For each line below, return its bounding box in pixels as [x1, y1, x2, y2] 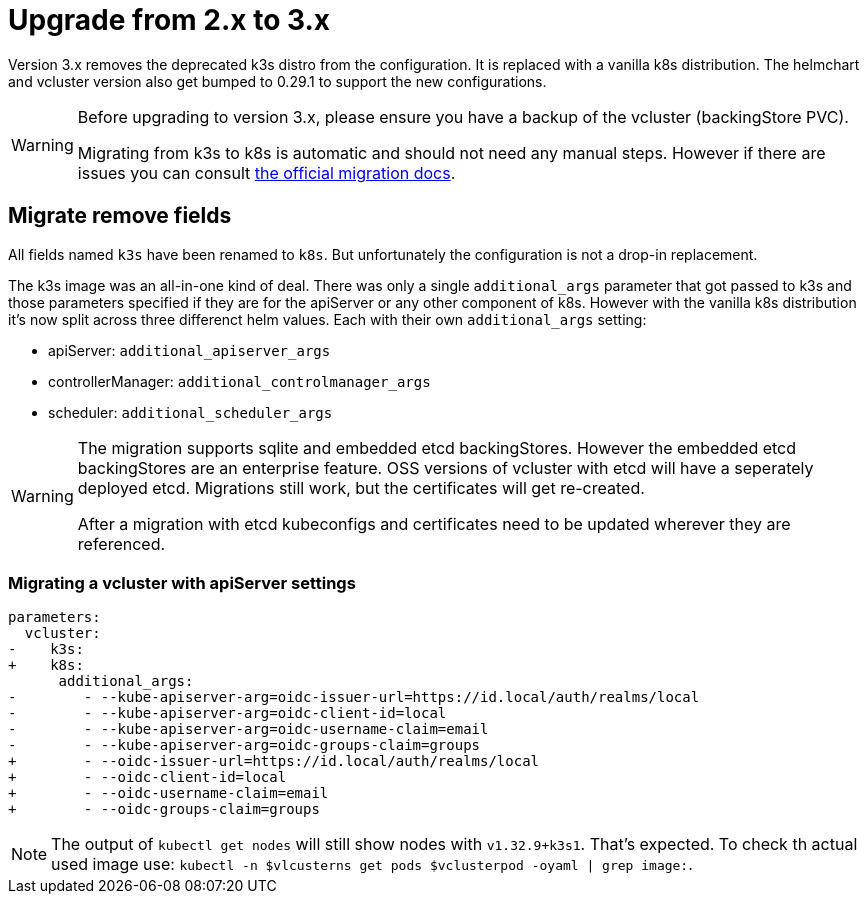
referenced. [77, 533, 166, 554]
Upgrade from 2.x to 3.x [8, 3, 331, 37]
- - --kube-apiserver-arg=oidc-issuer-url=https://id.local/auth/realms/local [8, 689, 700, 706]
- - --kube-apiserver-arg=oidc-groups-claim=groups [8, 737, 481, 754]
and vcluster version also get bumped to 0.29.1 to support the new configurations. [8, 72, 547, 90]
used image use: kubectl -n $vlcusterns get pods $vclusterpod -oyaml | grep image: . [51, 854, 693, 875]
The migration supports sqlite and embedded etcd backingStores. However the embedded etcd [77, 437, 797, 458]
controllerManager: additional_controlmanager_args [48, 372, 431, 390]
